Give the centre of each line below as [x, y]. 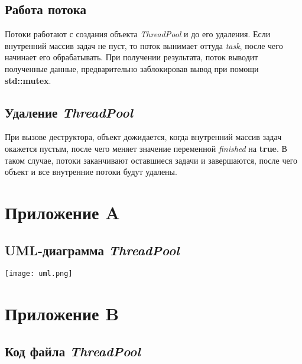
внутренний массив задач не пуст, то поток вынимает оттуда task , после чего [144, 45]
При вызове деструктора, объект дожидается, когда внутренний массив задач [143, 137]
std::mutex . [28, 80]
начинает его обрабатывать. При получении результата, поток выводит [131, 57]
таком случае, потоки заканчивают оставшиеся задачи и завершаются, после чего [151, 160]
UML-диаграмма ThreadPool [92, 250]
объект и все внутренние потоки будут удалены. [91, 172]
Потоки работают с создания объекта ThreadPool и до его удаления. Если [138, 34]
